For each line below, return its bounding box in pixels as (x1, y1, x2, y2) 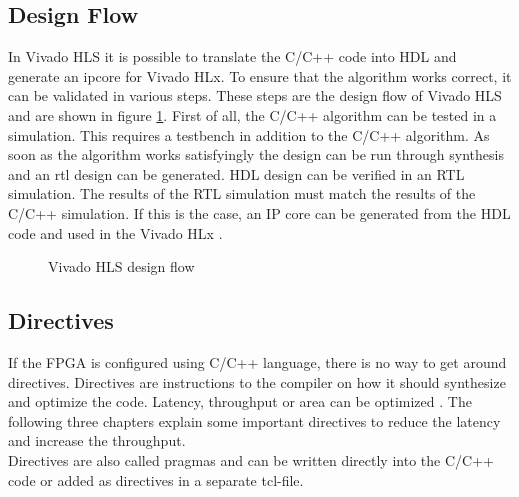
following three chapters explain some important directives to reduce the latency (8, 410, 501, 431)
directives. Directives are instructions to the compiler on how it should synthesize (8, 371, 506, 392)
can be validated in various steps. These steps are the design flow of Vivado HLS (8, 85, 502, 106)
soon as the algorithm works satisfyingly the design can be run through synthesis (8, 144, 504, 165)
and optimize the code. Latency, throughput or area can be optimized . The (8, 391, 472, 412)
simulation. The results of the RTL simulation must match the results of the (8, 183, 476, 204)
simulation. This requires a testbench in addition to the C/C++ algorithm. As (8, 124, 490, 145)
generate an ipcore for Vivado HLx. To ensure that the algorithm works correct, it (8, 65, 512, 86)
